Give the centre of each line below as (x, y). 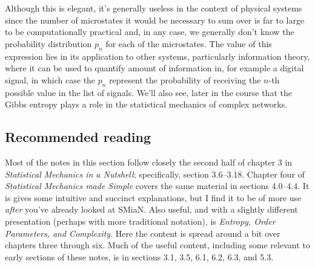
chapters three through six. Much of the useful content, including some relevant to (157, 245)
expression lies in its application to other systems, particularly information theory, (157, 56)
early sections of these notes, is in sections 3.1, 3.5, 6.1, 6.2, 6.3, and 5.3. (139, 256)
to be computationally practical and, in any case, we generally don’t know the (150, 32)
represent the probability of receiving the (185, 79)
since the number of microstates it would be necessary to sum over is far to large (155, 20)
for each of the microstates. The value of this (189, 43)
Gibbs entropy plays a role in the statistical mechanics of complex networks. (146, 104)
